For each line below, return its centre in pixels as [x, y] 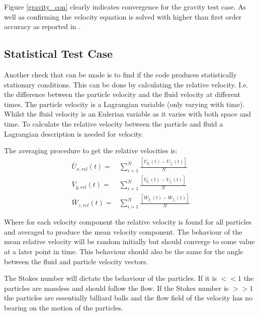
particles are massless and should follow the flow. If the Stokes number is [116, 288]
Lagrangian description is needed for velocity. [74, 133]
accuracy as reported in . [42, 26]
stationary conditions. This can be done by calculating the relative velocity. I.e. [126, 84]
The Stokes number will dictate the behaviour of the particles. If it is [111, 278]
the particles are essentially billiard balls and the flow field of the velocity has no [128, 298]
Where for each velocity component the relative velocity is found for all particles [128, 222]
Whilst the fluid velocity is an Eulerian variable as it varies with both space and [128, 114]
